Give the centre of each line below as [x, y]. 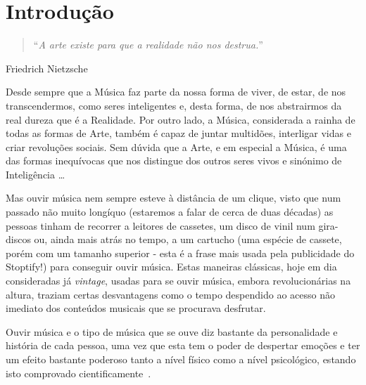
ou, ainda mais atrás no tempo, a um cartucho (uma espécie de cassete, [188, 239]
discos [18, 239]
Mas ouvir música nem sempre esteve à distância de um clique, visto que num [173, 198]
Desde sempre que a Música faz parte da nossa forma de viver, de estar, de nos [176, 92]
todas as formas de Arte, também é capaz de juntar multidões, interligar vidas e [178, 133]
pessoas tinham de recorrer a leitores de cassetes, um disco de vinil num [160, 225]
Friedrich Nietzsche [47, 68]
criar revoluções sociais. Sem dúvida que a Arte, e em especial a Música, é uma [176, 146]
